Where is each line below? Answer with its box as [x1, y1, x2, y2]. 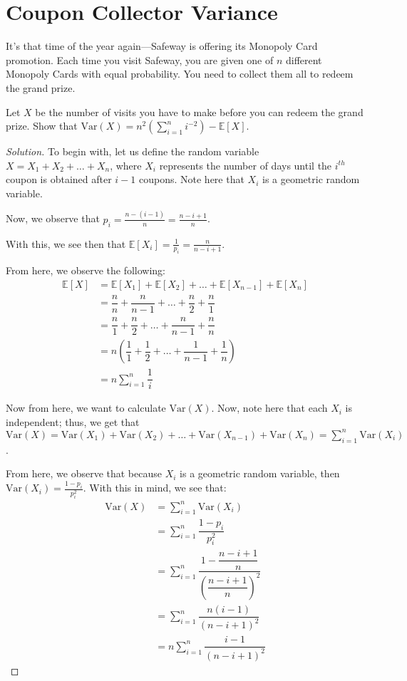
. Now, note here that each [211, 400, 328, 415]
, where [110, 157, 142, 172]
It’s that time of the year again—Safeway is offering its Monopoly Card [6, 38, 318, 53]
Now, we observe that [6, 211, 100, 226]
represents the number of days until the [159, 157, 332, 172]
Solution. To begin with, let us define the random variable [6, 144, 259, 159]
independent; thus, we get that [6, 414, 140, 429]
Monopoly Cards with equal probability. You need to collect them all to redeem [6, 66, 354, 81]
